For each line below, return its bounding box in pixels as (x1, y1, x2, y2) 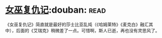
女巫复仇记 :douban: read (5, 4, 106, 16)
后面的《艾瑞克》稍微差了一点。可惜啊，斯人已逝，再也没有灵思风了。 (15, 27, 160, 33)
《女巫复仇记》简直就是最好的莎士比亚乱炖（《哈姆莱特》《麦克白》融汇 (5, 21, 149, 27)
